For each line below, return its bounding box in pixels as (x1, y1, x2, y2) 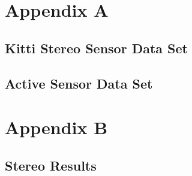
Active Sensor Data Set (5, 74, 153, 92)
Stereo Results (5, 156, 97, 174)
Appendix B (5, 115, 108, 139)
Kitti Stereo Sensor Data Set (5, 38, 188, 57)
